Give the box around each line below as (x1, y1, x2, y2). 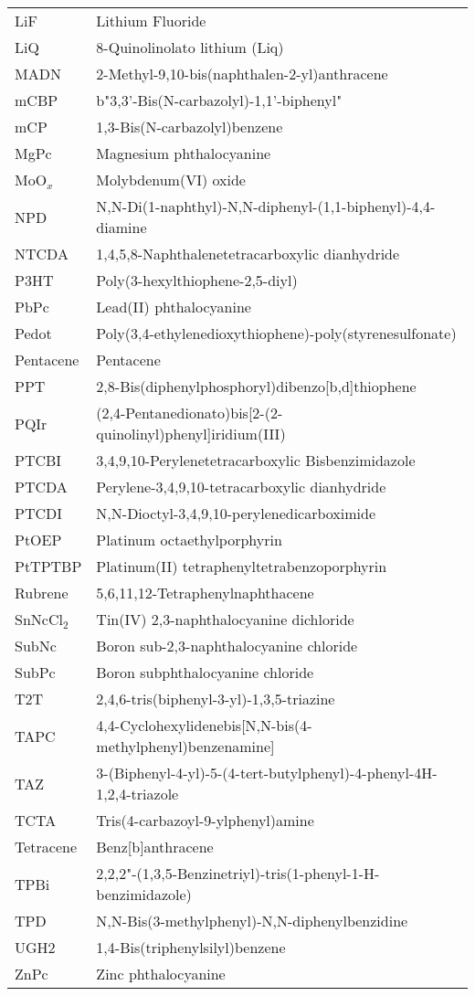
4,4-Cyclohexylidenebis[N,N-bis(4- (96, 715, 312, 736)
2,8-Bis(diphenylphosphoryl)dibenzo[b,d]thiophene (96, 376, 417, 397)
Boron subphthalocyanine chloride (96, 662, 314, 683)
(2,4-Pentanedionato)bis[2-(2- (96, 402, 283, 423)
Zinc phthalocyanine (96, 963, 226, 984)
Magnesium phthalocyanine (96, 143, 271, 164)
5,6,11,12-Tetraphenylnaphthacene (96, 582, 314, 603)
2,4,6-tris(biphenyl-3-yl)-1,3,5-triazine (96, 688, 335, 709)
